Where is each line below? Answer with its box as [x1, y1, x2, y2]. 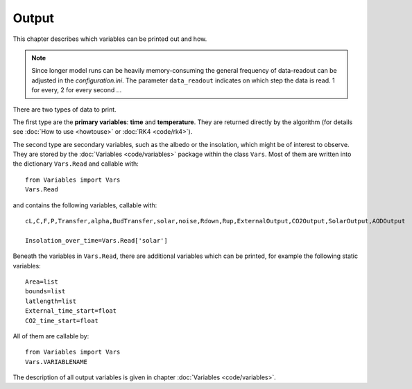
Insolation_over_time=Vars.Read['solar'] [25, 236, 168, 244]
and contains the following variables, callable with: [12, 201, 157, 209]
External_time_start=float [25, 307, 117, 315]
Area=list [25, 277, 58, 286]
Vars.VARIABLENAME [25, 358, 88, 365]
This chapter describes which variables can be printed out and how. [12, 35, 207, 43]
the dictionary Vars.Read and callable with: [12, 159, 139, 168]
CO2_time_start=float [25, 316, 98, 325]
